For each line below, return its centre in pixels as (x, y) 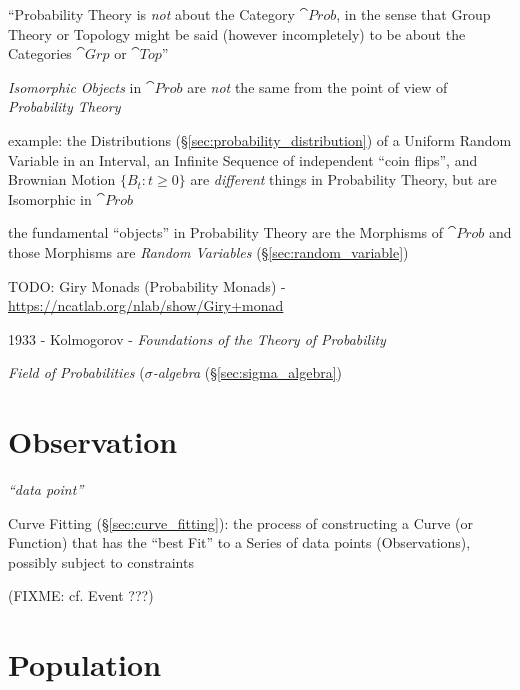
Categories (40, 53)
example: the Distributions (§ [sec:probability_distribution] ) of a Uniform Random (260, 139)
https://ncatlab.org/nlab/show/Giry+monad (146, 305)
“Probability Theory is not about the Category (151, 14)
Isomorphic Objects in (75, 86)
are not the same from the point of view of (317, 86)
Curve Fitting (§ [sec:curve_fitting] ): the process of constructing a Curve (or (240, 522)
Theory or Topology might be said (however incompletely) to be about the (237, 33)
